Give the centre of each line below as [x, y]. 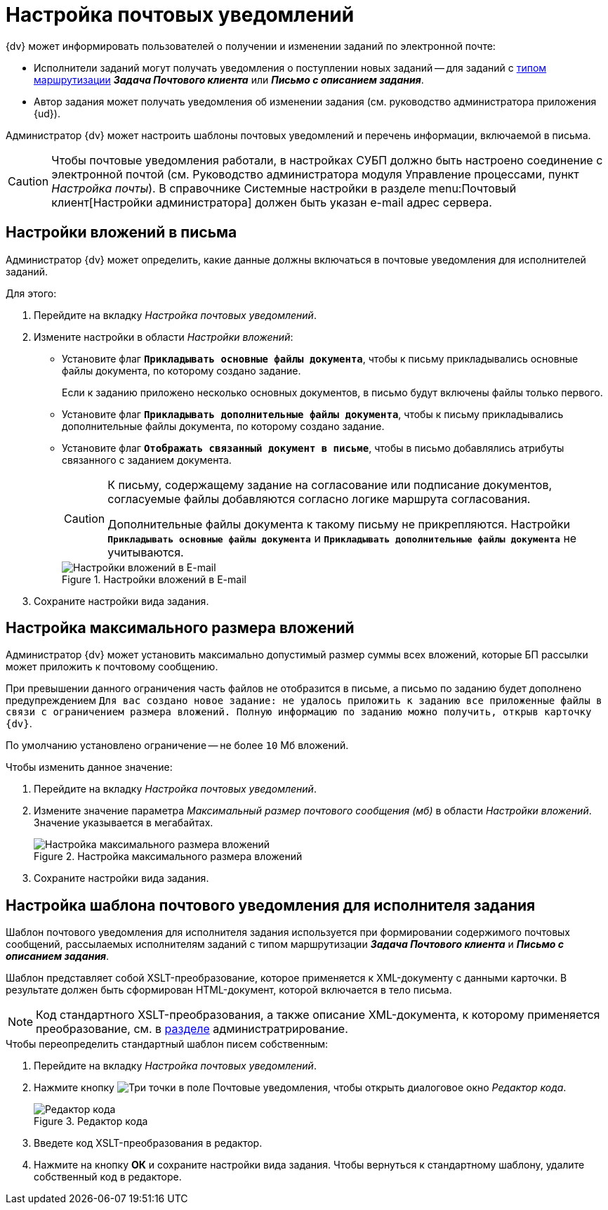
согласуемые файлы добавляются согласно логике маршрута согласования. [319, 499]
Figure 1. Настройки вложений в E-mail [154, 579]
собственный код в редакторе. [108, 1177]
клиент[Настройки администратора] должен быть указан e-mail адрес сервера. [272, 202]
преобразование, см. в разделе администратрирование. [192, 1029]
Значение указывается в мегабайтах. [124, 823]
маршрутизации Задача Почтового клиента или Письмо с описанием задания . [229, 79]
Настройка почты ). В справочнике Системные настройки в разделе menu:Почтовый [284, 188]
